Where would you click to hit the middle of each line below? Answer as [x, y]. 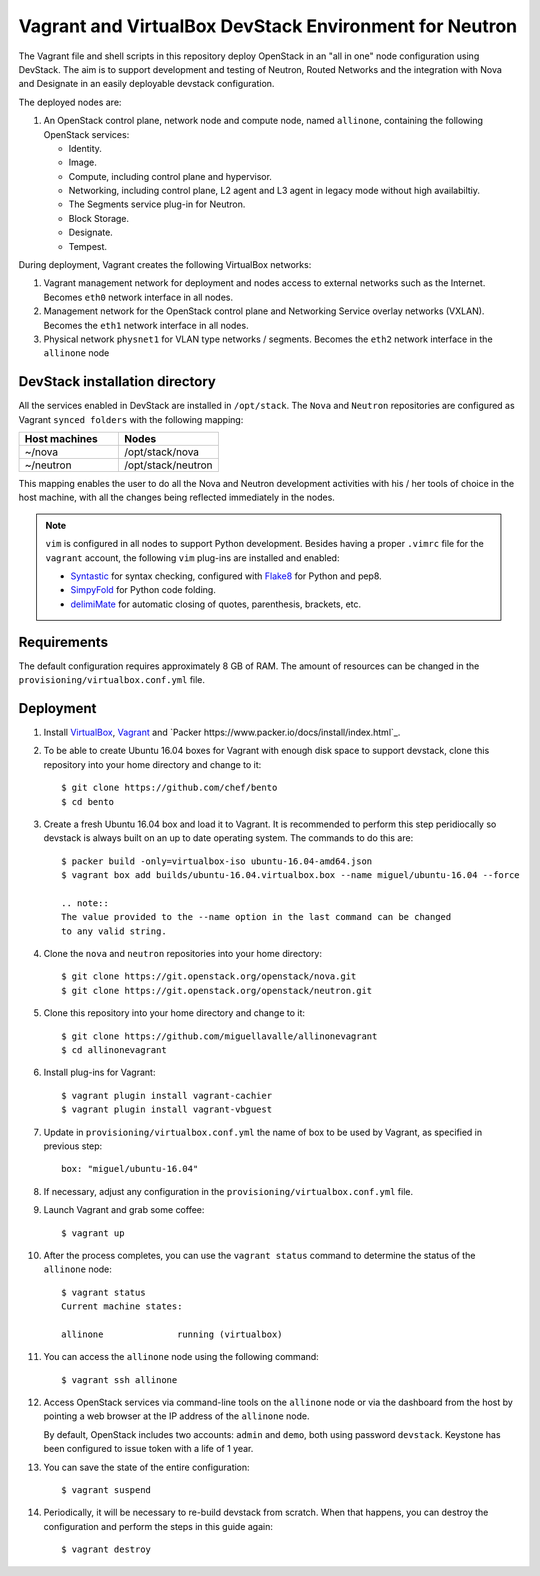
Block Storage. [99, 218]
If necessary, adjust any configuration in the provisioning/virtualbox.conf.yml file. [228, 1191]
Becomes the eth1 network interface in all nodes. [146, 325]
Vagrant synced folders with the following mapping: [131, 419]
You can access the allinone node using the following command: [181, 1357]
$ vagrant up [93, 1233]
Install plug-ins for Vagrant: [99, 1072]
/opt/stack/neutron [168, 465]
